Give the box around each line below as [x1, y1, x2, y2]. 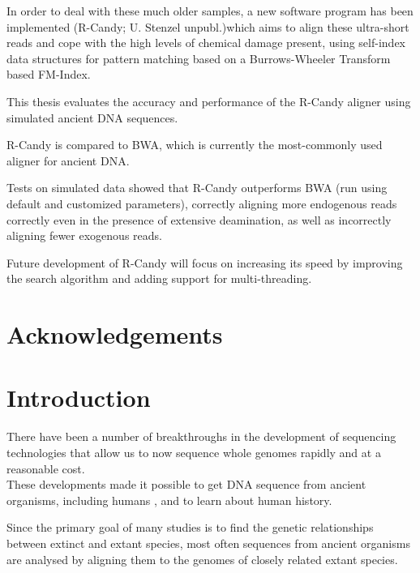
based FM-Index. [6, 66, 91, 83]
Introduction [6, 381, 151, 414]
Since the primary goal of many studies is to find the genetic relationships [6, 519, 374, 536]
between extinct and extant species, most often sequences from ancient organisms [6, 534, 410, 551]
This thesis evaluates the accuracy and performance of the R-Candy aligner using [6, 92, 411, 109]
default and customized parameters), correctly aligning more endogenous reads [6, 195, 397, 212]
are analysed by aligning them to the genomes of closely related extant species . [6, 550, 398, 567]
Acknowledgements [6, 318, 223, 351]
